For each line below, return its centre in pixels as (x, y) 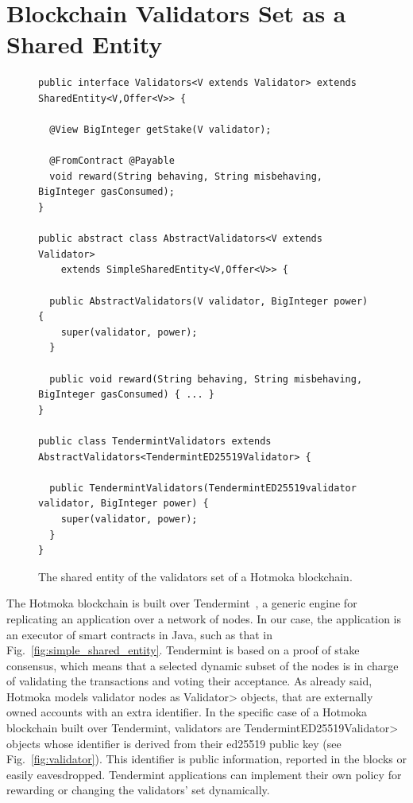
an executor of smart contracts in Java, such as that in (140, 634)
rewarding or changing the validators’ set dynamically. (138, 790)
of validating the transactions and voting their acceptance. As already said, (189, 681)
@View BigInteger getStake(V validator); (160, 130)
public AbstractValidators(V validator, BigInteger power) (209, 301)
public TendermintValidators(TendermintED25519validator (203, 488)
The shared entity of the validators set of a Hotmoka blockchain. (195, 576)
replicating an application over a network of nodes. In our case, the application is (204, 618)
